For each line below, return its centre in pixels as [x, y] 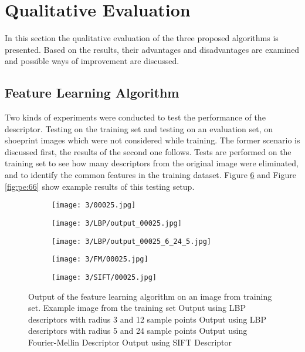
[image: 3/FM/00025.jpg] [100, 259]
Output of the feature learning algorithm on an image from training [150, 296]
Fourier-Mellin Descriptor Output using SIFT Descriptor [130, 342]
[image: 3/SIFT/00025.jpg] [104, 277]
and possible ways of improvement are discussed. [92, 61]
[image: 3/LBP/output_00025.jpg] [117, 223]
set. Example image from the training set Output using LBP [137, 308]
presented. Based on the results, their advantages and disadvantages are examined [152, 49]
